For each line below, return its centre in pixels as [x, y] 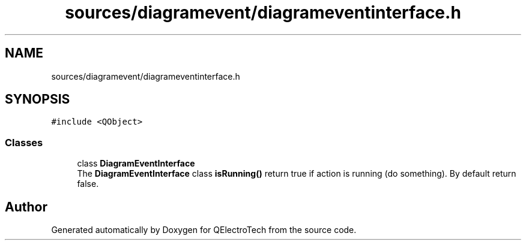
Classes [24, 142]
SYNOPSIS [38, 99]
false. [88, 184]
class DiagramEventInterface [136, 164]
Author [26, 207]
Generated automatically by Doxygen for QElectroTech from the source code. [204, 230]
